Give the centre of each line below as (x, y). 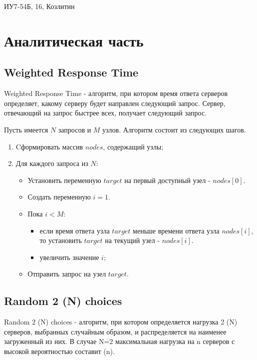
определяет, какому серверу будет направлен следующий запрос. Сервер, (115, 103)
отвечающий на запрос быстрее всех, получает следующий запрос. (106, 113)
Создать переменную (59, 197)
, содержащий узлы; (133, 146)
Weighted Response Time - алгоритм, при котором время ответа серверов (116, 93)
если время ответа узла (75, 230)
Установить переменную (64, 180)
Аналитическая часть (74, 40)
